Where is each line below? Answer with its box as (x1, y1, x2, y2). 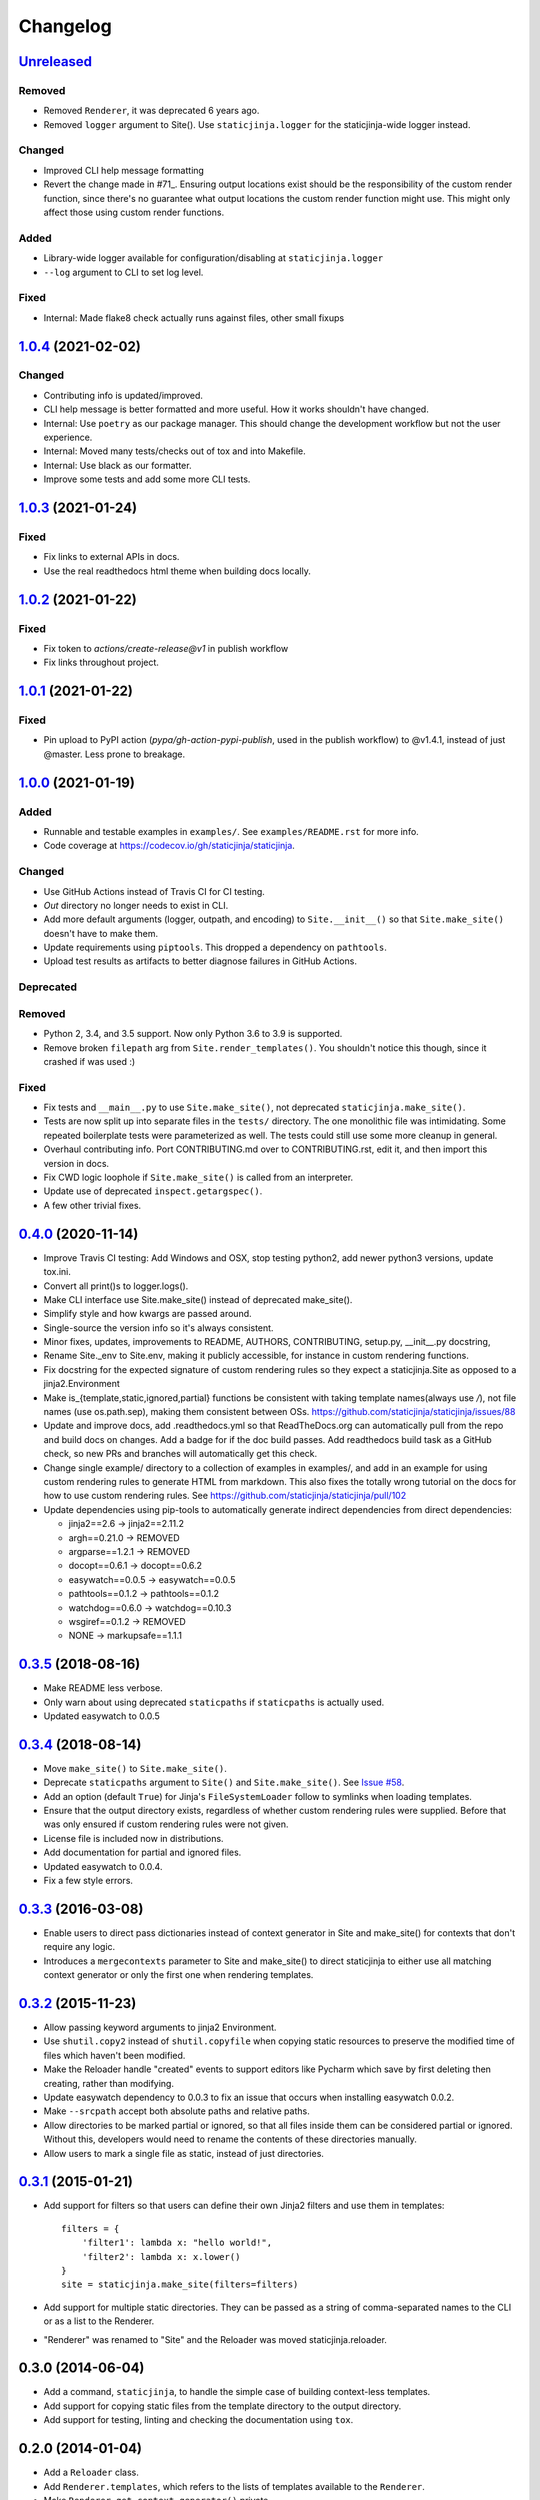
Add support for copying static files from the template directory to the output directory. (43, 2400, 402, 2412)
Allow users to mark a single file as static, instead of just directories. (43, 2147, 325, 2159)
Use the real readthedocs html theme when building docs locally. (43, 565, 312, 577)
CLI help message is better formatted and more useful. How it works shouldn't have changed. (43, 403, 429, 415)
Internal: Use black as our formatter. (43, 459, 192, 471)
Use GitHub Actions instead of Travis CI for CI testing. (43, 885, 265, 897)
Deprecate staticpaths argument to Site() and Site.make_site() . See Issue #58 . (43, 1776, 405, 1789)
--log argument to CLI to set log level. (43, 266, 204, 278)
